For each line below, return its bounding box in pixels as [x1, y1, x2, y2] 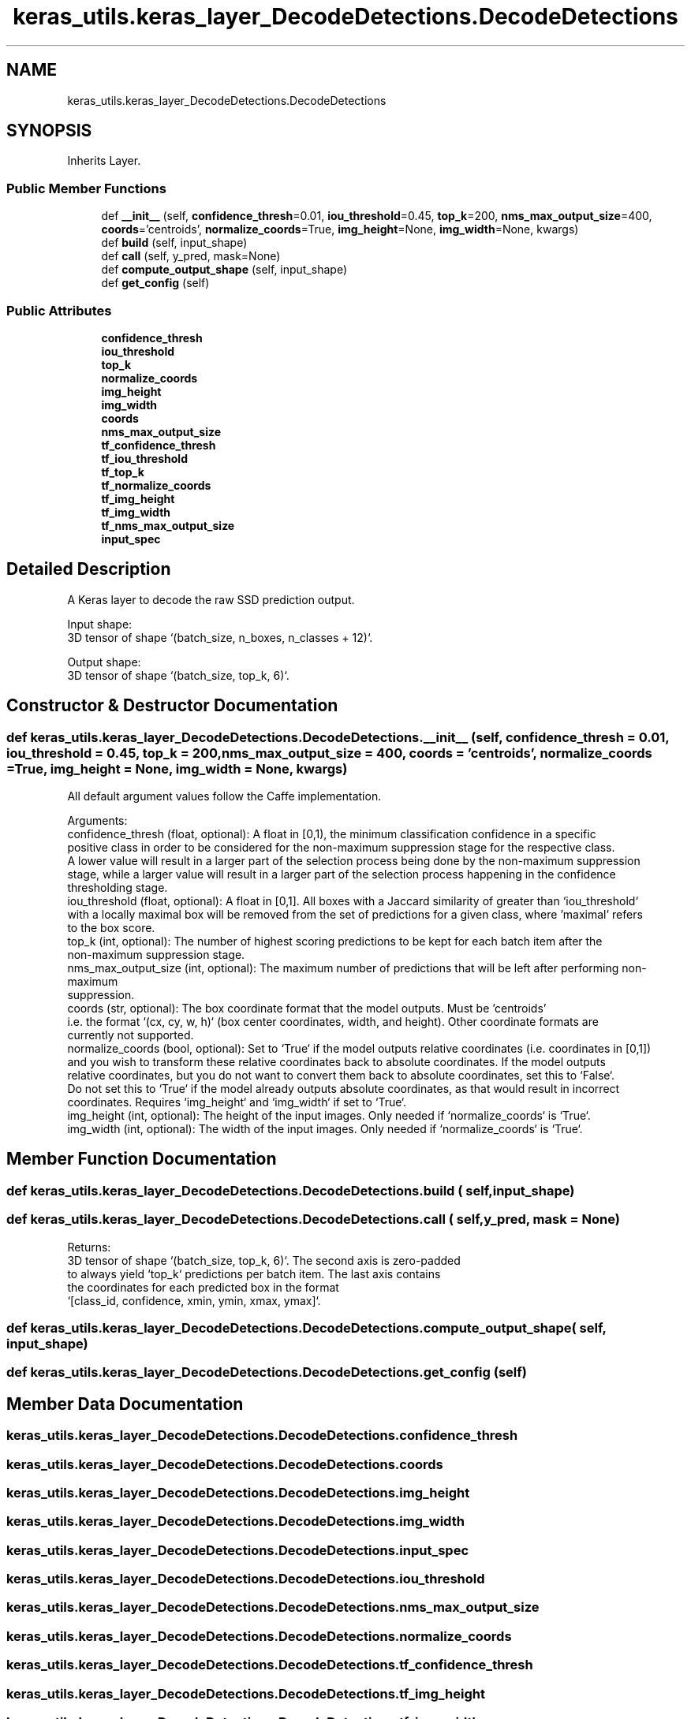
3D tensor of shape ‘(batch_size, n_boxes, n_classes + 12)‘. [67, 630, 373, 644]
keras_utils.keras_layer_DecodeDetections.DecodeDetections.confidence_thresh [6, 1427, 518, 1444]
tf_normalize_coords [101, 478, 211, 492]
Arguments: [67, 814, 128, 827]
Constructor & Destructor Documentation [6, 695, 338, 716]
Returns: [67, 1240, 111, 1254]
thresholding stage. [67, 881, 168, 894]
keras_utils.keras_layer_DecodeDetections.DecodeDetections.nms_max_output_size [6, 1599, 540, 1616]
